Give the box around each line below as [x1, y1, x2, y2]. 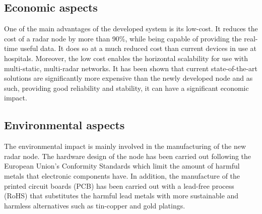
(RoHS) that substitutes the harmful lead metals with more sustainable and [4, 190, 239, 201]
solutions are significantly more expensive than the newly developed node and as [4, 73, 253, 83]
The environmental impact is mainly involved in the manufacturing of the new [4, 141, 246, 151]
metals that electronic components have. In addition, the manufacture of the [4, 170, 240, 181]
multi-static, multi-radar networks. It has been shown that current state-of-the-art [4, 63, 258, 73]
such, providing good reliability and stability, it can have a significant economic [4, 82, 249, 93]
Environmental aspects [4, 117, 125, 133]
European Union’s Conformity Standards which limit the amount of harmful [4, 161, 240, 171]
